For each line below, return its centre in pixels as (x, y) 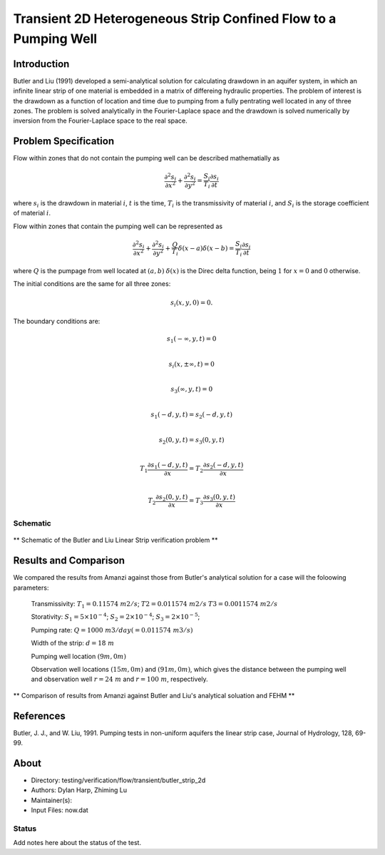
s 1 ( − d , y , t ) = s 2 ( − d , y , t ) (192, 415)
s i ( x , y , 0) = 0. (191, 303)
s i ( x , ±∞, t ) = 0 (192, 365)
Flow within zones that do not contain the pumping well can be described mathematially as (147, 158)
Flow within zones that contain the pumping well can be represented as (118, 226)
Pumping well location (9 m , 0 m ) (78, 656)
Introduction (41, 64)
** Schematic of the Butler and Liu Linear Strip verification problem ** (115, 540)
